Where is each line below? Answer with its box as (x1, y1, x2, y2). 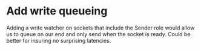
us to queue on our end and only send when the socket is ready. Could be (6, 30, 191, 37)
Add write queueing (6, 4, 108, 18)
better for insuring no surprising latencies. (6, 37, 111, 44)
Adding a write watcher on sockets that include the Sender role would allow (6, 24, 195, 31)
